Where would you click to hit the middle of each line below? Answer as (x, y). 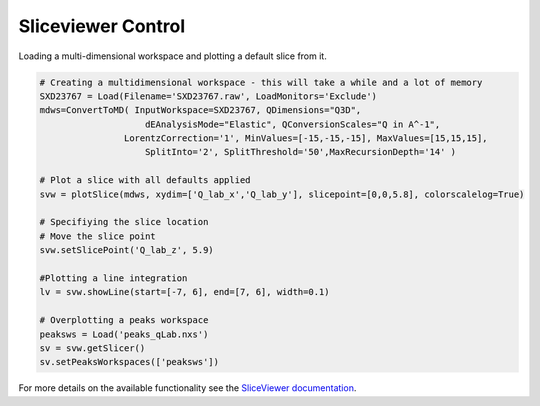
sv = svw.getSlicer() (92, 348)
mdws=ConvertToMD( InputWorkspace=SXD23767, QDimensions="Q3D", (200, 110)
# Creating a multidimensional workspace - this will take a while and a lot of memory (261, 82)
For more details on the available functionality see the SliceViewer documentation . (187, 388)
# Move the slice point (98, 236)
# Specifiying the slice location (124, 222)
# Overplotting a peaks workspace (124, 320)
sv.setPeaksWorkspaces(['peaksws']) (129, 362)
